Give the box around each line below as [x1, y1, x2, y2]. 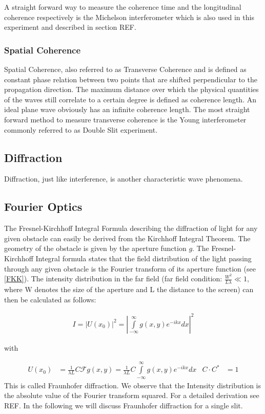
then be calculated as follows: [4, 294, 96, 304]
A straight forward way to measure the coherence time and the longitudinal [4, 2, 241, 12]
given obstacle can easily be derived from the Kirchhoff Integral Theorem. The [4, 232, 251, 243]
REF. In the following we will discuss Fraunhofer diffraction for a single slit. [4, 400, 243, 410]
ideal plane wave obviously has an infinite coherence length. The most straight [4, 104, 250, 115]
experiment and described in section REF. [4, 22, 136, 32]
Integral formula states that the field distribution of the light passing [35, 253, 252, 263]
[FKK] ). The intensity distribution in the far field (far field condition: [4, 273, 222, 284]
